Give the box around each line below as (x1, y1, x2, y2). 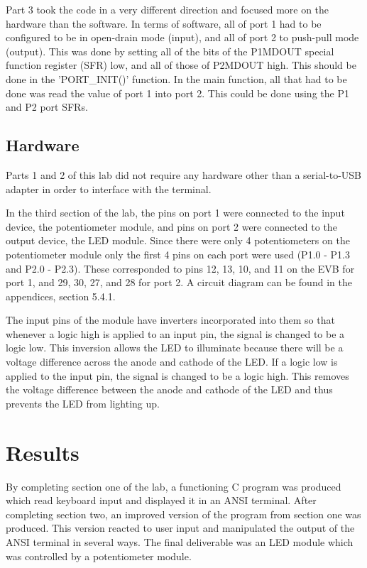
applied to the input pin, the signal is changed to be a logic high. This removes (6, 368, 349, 383)
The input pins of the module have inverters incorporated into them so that (6, 312, 335, 327)
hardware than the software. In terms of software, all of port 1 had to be (6, 16, 322, 31)
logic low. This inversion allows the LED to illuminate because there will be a (6, 340, 344, 355)
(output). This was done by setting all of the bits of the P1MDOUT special (6, 43, 334, 58)
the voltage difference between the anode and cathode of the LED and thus (6, 382, 333, 397)
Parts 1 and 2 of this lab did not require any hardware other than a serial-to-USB (6, 167, 362, 182)
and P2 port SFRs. (6, 99, 88, 114)
